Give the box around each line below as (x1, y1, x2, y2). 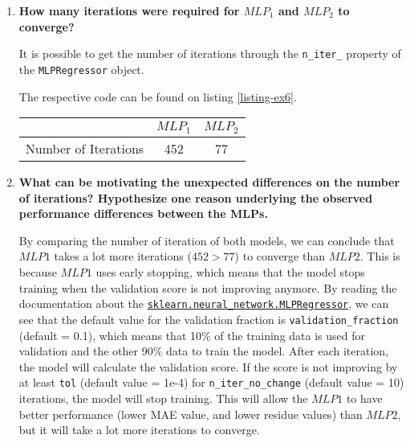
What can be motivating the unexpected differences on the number (18, 174, 400, 191)
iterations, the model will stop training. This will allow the (18, 389, 308, 406)
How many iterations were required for (18, 2, 240, 18)
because (18, 264, 57, 280)
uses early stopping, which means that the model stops (95, 264, 365, 280)
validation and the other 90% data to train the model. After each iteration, (18, 343, 389, 359)
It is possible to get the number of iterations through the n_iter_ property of (18, 45, 401, 62)
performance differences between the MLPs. (18, 205, 268, 222)
